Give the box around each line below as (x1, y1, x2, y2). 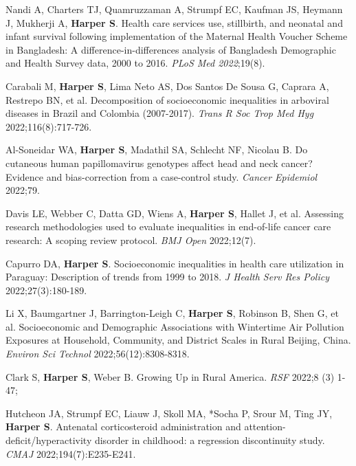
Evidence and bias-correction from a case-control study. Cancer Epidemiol (5, 169, 318, 184)
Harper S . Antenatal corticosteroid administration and (5, 419, 241, 434)
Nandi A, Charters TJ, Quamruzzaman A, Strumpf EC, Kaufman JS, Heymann (5, 2, 343, 16)
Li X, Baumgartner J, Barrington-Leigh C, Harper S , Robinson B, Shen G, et (5, 306, 339, 320)
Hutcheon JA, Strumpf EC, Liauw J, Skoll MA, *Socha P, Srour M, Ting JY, (5, 406, 333, 420)
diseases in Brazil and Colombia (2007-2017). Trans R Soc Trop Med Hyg (5, 106, 314, 120)
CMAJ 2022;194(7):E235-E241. (5, 446, 136, 461)
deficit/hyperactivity (5, 433, 92, 447)
